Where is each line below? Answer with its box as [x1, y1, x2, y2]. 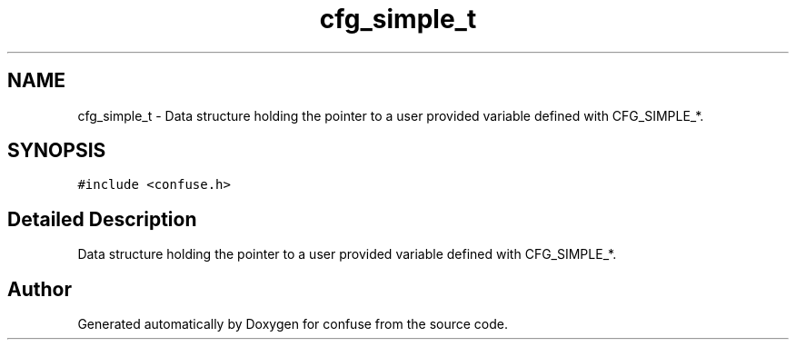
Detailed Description [7, 207, 197, 231]
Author [7, 277, 72, 301]
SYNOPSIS [7, 139, 106, 163]
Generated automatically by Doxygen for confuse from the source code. [77, 316, 509, 332]
